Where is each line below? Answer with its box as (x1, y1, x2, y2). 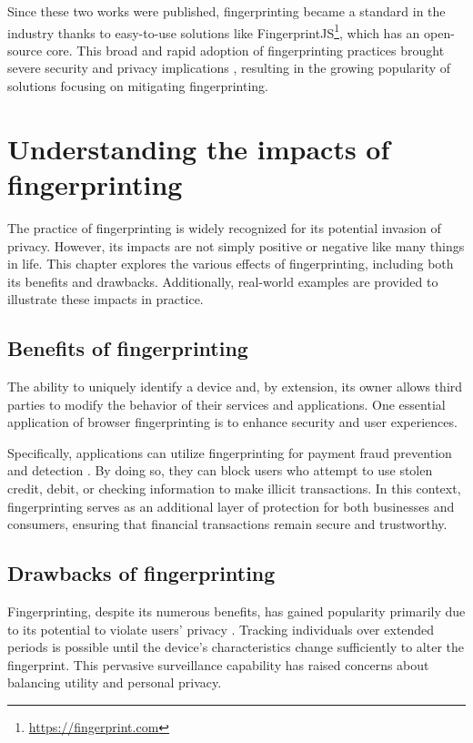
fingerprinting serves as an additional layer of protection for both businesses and (7, 496, 455, 515)
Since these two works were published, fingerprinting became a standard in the (7, 2, 446, 20)
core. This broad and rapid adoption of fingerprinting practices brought (45, 40, 445, 59)
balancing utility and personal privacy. (7, 673, 222, 692)
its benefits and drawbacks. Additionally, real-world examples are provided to (7, 271, 438, 290)
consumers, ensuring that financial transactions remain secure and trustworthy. (7, 514, 448, 534)
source (7, 40, 43, 59)
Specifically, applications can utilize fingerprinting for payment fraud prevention (7, 443, 452, 462)
